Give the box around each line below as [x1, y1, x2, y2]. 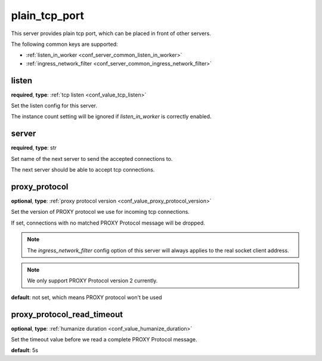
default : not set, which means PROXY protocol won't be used [11, 294, 162, 301]
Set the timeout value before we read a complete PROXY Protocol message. [11, 336, 197, 343]
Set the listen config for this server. [11, 102, 98, 110]
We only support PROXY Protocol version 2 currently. [27, 277, 158, 284]
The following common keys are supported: [11, 41, 119, 48]
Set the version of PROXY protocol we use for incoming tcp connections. [11, 208, 190, 216]
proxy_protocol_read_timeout [11, 309, 123, 319]
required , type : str [11, 144, 57, 151]
